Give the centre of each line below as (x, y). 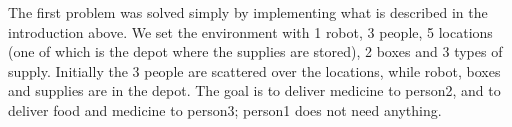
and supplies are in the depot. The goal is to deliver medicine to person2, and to (254, 90)
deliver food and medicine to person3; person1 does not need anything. (225, 109)
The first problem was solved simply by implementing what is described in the (248, 12)
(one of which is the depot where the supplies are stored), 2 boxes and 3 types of (255, 51)
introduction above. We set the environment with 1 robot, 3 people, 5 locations (250, 31)
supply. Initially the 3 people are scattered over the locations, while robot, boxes (254, 70)
